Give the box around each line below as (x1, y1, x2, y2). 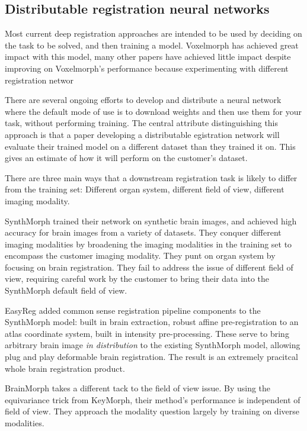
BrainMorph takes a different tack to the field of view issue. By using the (5, 382, 271, 394)
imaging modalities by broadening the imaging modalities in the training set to (5, 237, 292, 250)
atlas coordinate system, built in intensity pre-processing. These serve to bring (5, 327, 289, 339)
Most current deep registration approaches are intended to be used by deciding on (5, 27, 302, 40)
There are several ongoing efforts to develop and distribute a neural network (5, 94, 282, 106)
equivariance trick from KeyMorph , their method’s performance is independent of (5, 393, 300, 406)
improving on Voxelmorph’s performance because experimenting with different (5, 62, 289, 74)
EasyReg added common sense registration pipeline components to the (5, 304, 261, 316)
